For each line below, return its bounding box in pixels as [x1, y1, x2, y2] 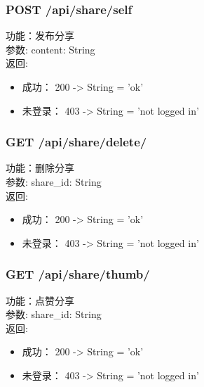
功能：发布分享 [6, 28, 74, 43]
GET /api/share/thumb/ [6, 265, 150, 283]
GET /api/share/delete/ [6, 133, 147, 151]
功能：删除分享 [6, 160, 74, 175]
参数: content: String [6, 42, 95, 56]
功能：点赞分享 [6, 293, 74, 307]
